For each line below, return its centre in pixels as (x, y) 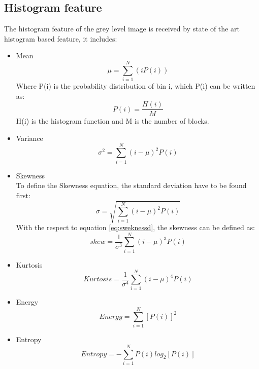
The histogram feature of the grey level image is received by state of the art (122, 29)
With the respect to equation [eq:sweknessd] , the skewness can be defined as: (135, 227)
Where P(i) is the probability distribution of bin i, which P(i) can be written (136, 86)
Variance (29, 138)
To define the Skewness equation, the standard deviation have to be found (131, 185)
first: (23, 195)
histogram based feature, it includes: (61, 38)
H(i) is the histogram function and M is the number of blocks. (112, 121)
